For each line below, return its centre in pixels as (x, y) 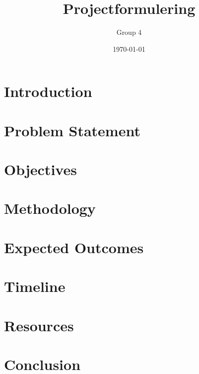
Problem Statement (72, 130)
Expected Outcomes (74, 247)
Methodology (50, 208)
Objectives (40, 169)
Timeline (35, 286)
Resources (39, 325)
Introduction (48, 91)
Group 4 (129, 32)
